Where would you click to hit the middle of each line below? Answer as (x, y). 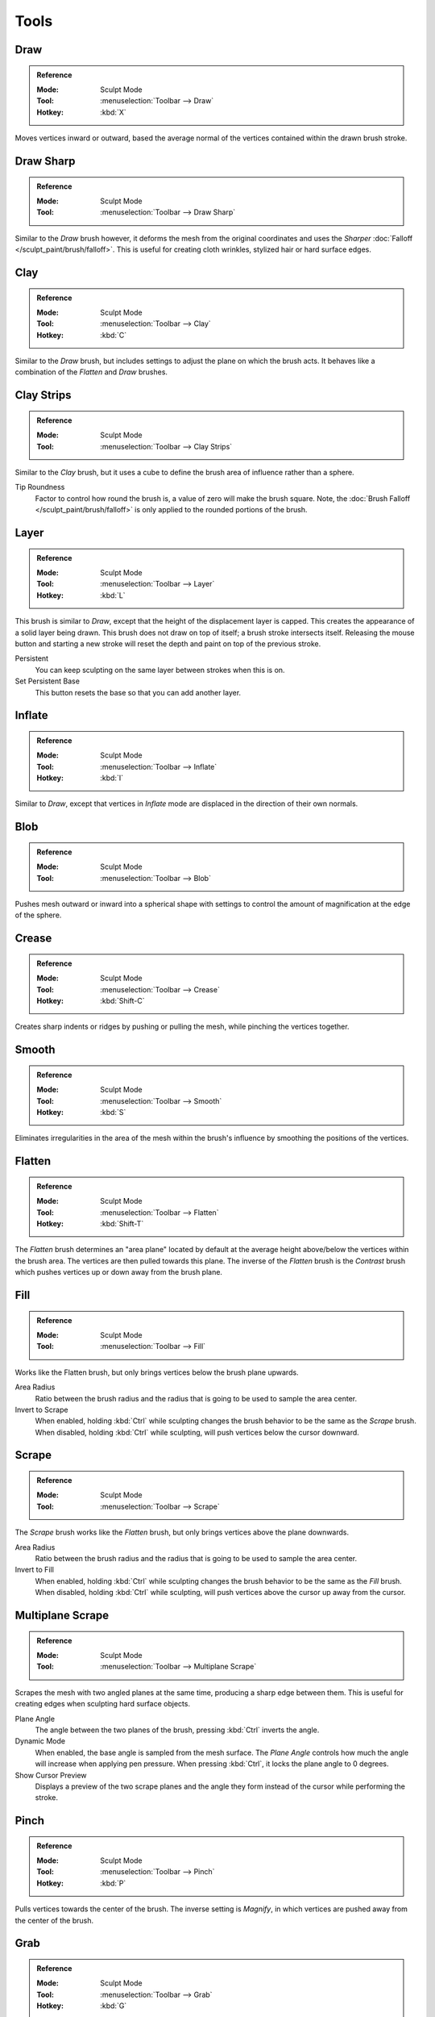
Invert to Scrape (41, 1409)
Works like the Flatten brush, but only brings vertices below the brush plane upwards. (157, 1372)
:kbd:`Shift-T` (122, 1223)
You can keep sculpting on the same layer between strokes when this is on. (160, 670)
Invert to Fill (34, 1570)
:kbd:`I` (112, 778)
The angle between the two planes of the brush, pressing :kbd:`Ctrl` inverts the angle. (177, 1730)
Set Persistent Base (48, 681)
